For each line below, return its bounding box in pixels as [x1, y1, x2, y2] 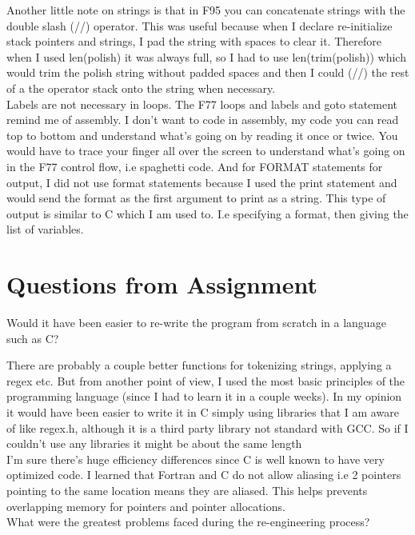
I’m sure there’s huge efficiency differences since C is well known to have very [6, 450, 385, 467]
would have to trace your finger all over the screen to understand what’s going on [6, 142, 405, 159]
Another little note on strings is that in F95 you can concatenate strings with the [6, 2, 405, 18]
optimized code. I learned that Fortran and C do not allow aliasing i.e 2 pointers [6, 466, 401, 483]
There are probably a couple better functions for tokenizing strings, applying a [6, 357, 392, 373]
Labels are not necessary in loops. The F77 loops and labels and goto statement [6, 95, 398, 112]
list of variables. [6, 221, 84, 238]
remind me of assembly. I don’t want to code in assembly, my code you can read [6, 111, 399, 128]
